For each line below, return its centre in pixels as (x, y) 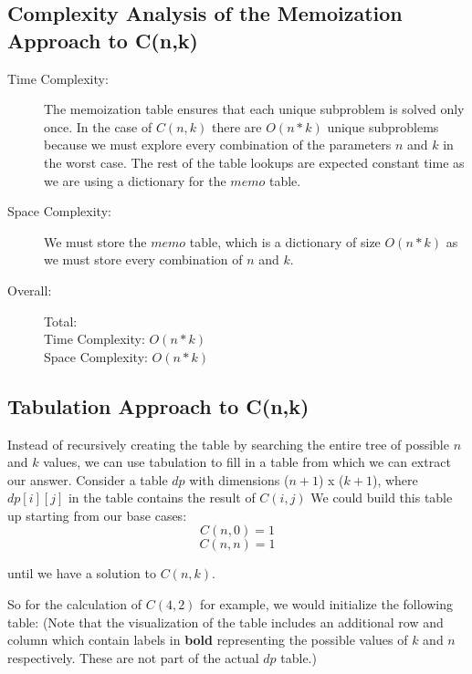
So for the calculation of (75, 604)
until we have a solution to (82, 573)
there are (237, 126)
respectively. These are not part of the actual (133, 657)
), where (395, 479)
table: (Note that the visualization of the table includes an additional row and (226, 622)
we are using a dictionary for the (135, 180)
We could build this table (382, 498)
